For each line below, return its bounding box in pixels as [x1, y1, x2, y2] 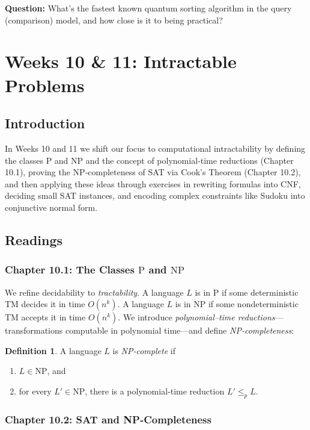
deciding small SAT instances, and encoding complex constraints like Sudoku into [5, 189, 305, 202]
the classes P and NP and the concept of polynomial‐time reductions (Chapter [5, 154, 294, 166]
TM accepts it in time [5, 311, 86, 323]
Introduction [5, 114, 85, 132]
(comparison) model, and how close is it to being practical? [5, 13, 223, 26]
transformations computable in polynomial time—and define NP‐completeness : [5, 324, 294, 337]
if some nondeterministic [208, 298, 299, 310]
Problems [5, 72, 85, 97]
